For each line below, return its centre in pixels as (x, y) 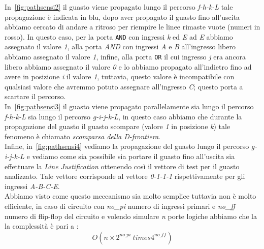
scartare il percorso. (35, 96)
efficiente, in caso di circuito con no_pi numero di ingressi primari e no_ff (120, 206)
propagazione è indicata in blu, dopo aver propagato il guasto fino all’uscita (122, 17)
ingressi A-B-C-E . (32, 186)
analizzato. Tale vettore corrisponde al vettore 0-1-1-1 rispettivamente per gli (125, 176)
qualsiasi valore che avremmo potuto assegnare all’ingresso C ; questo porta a (124, 86)
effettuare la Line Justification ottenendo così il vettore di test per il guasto (122, 166)
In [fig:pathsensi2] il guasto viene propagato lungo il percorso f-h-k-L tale (119, 7)
